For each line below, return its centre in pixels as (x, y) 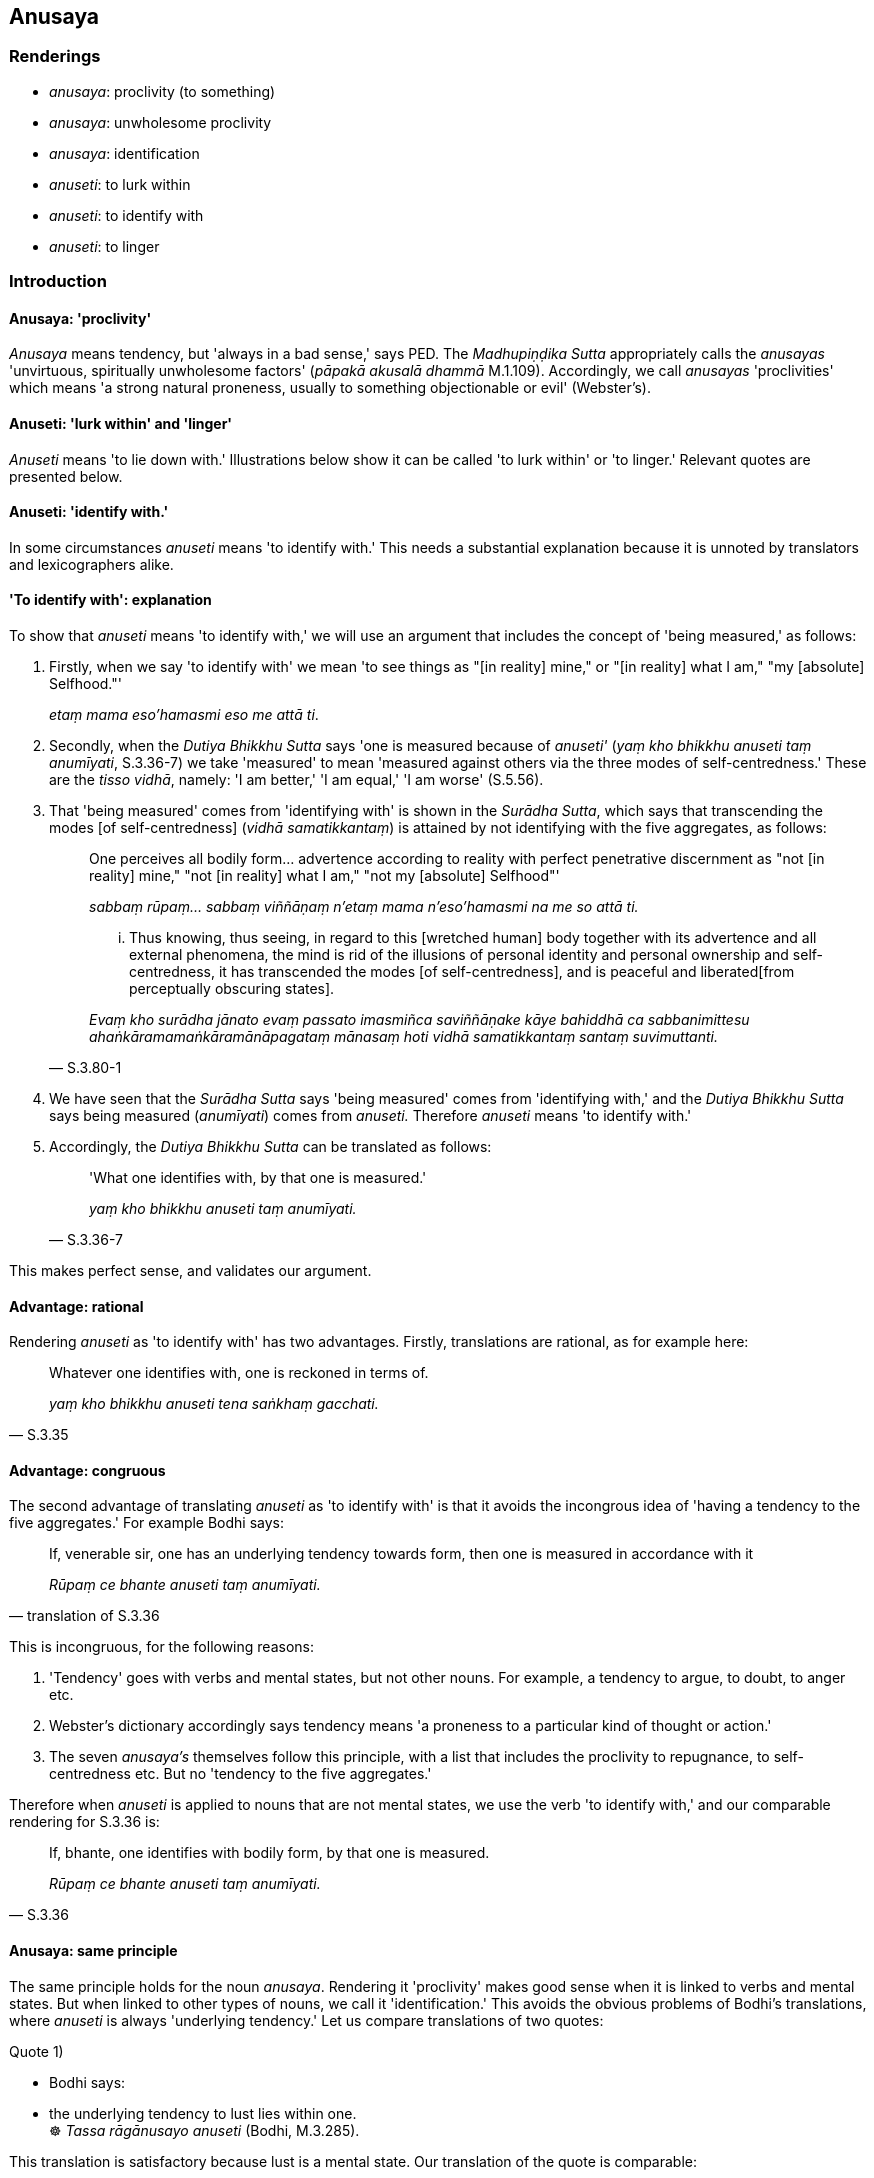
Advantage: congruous (87, 1470)
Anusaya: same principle (93, 1951)
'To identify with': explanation (110, 600)
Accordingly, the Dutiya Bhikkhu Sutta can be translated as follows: (270, 1147)
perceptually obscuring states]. (232, 989)
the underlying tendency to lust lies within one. (203, 2113)
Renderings (55, 56)
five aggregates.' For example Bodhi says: (147, 1523)
